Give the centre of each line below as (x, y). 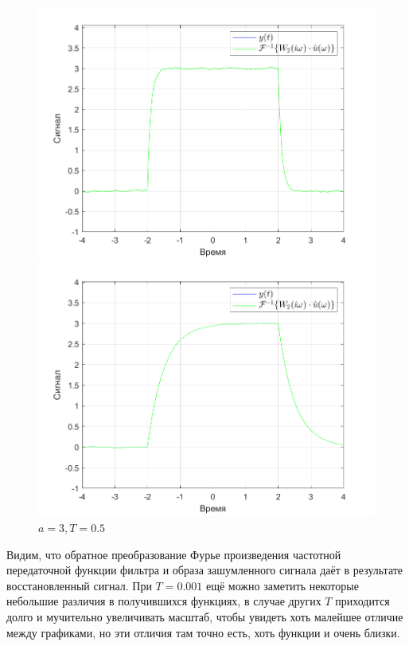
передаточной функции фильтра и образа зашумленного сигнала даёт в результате (205, 570)
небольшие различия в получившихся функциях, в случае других (164, 601)
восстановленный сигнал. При (79, 585)
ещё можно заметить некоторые (282, 585)
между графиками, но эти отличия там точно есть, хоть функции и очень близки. (203, 632)
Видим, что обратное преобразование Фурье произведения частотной (174, 554)
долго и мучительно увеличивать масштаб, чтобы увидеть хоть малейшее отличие (205, 616)
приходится (362, 601)
